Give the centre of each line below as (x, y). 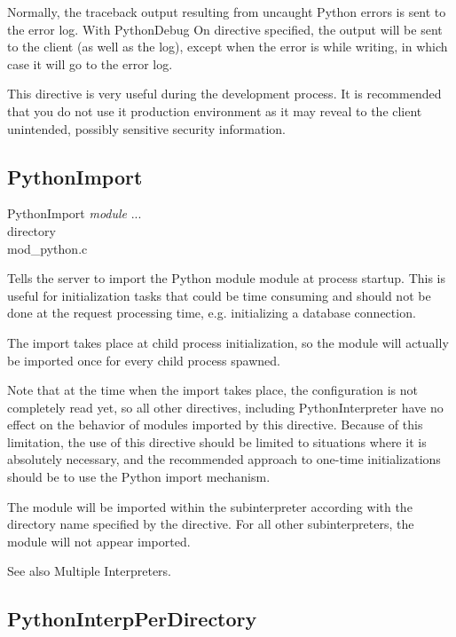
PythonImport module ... (75, 213)
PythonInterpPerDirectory (132, 619)
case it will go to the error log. (90, 63)
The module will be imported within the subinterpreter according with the (210, 506)
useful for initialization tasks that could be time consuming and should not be (219, 295)
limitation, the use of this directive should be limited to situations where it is (217, 441)
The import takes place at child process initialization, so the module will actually (228, 342)
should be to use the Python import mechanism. (139, 477)
